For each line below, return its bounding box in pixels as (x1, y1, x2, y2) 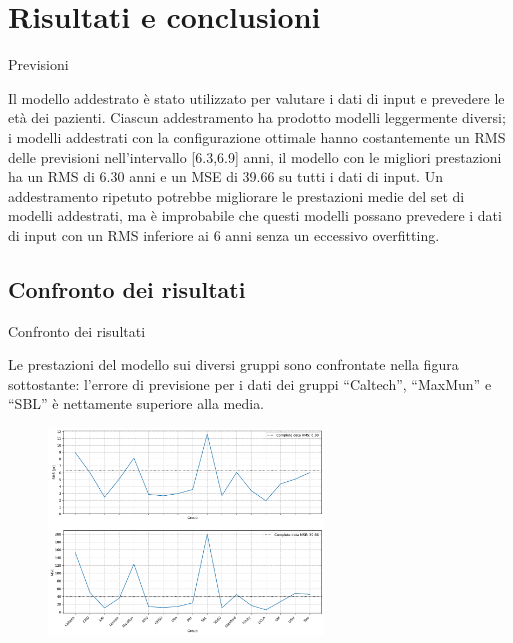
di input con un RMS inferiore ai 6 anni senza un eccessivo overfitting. (8, 224, 440, 245)
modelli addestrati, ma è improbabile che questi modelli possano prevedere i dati (8, 205, 502, 226)
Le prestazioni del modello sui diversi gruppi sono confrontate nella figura (8, 354, 459, 375)
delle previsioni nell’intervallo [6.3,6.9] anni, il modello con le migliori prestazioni (8, 146, 502, 167)
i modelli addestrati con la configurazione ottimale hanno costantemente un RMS (8, 126, 506, 147)
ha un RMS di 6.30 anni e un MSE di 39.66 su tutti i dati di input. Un (8, 166, 443, 187)
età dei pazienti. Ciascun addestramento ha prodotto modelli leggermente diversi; (8, 107, 506, 128)
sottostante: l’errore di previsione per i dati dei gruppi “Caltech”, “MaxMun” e (8, 373, 492, 394)
